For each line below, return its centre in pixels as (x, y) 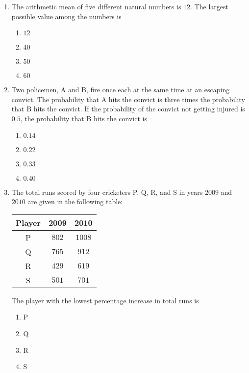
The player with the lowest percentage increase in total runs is (105, 300)
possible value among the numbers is (66, 16)
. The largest (209, 6)
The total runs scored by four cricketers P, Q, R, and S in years (107, 192)
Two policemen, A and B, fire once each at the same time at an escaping (121, 90)
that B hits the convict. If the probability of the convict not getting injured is (128, 109)
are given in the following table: (75, 201)
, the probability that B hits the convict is (84, 118)
